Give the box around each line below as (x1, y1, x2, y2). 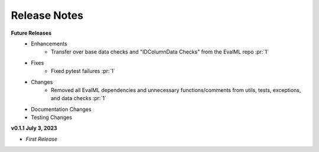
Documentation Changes (31, 105, 92, 113)
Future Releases (11, 29, 52, 37)
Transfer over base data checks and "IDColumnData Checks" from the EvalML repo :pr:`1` (51, 48, 269, 55)
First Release (25, 136, 58, 143)
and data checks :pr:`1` (51, 95, 106, 102)
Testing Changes (31, 114, 73, 121)
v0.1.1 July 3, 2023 (11, 124, 57, 132)
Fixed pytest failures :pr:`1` (51, 68, 115, 75)
